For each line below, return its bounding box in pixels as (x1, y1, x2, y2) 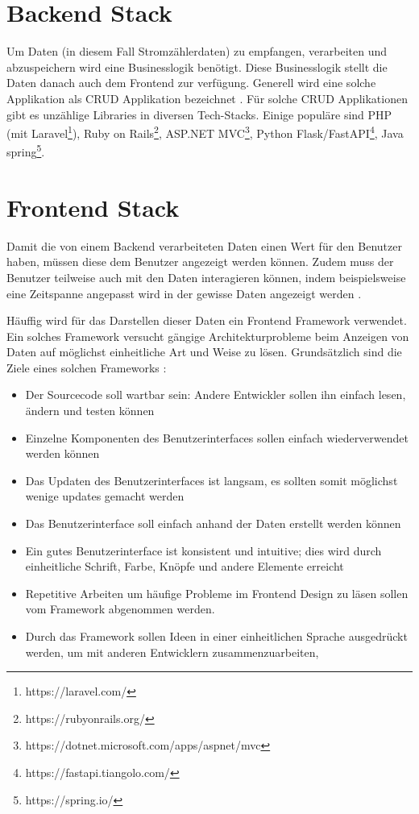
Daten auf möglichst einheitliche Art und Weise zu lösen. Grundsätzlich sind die (6, 343, 402, 360)
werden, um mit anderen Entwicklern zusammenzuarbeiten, (25, 643, 319, 660)
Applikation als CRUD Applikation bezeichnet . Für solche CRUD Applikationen (6, 89, 408, 106)
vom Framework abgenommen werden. (25, 600, 215, 617)
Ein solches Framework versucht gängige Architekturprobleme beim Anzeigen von (6, 327, 409, 344)
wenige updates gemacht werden (25, 488, 185, 505)
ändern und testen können (25, 402, 155, 419)
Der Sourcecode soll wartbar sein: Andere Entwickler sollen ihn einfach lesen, (25, 386, 406, 403)
